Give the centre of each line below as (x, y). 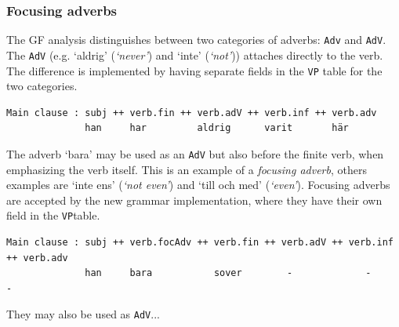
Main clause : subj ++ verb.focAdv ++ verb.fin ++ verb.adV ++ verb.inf (200, 243)
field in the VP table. (53, 215)
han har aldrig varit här (217, 128)
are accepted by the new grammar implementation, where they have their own (194, 200)
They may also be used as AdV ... (83, 314)
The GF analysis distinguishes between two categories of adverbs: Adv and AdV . (196, 40)
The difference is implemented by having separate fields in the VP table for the (194, 70)
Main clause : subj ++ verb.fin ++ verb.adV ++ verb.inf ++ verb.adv (192, 113)
